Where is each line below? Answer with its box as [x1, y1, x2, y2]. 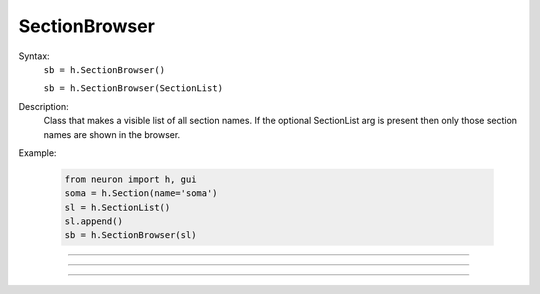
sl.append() [64, 216, 124, 227]
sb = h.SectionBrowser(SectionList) [43, 83, 224, 94]
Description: [18, 100, 69, 112]
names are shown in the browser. [43, 128, 181, 140]
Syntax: [18, 50, 50, 62]
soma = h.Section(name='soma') [64, 188, 219, 199]
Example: [18, 146, 57, 159]
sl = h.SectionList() [64, 201, 171, 213]
